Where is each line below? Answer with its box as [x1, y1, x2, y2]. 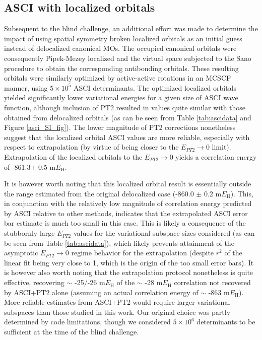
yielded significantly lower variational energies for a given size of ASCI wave [4, 92, 238, 103]
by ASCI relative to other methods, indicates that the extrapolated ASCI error [4, 208, 248, 218]
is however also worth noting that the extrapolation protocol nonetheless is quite [4, 267, 253, 278]
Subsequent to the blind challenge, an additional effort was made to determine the [4, 23, 258, 34]
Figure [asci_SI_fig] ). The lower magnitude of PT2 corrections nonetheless [4, 122, 236, 132]
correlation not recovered [174, 277, 251, 288]
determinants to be [196, 316, 255, 327]
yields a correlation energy [175, 151, 257, 162]
